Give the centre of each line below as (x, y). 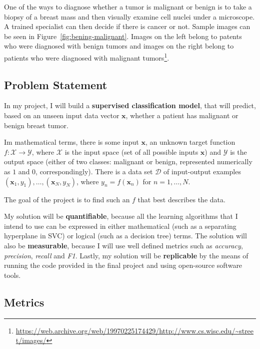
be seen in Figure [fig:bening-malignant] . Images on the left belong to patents (123, 36)
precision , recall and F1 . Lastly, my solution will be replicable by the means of (126, 255)
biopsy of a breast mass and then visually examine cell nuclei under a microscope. (129, 16)
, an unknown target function (190, 142)
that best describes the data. (181, 199)
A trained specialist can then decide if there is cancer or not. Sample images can (127, 26)
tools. (12, 275)
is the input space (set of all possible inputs (131, 151)
